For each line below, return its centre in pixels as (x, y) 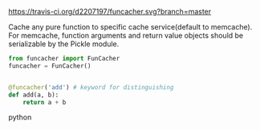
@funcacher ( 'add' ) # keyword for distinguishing (91, 87)
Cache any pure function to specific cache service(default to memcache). (130, 27)
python (20, 117)
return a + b (45, 102)
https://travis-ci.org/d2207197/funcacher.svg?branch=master (110, 12)
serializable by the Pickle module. (64, 44)
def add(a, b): (34, 95)
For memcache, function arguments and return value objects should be (126, 35)
